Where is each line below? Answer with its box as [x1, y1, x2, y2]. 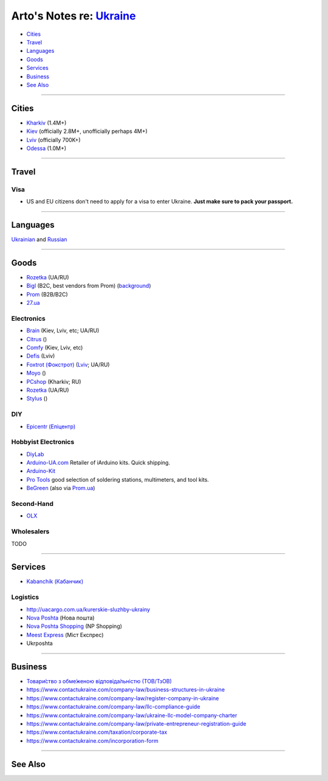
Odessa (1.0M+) [26, 145, 67, 152]
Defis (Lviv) [26, 352, 55, 360]
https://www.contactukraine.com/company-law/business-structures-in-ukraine [26, 686, 225, 694]
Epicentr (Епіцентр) [26, 423, 76, 430]
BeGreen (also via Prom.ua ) [26, 485, 95, 492]
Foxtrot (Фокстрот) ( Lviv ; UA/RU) [26, 361, 110, 368]
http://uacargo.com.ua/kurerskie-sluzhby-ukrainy [26, 605, 151, 613]
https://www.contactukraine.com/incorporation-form [26, 737, 159, 744]
